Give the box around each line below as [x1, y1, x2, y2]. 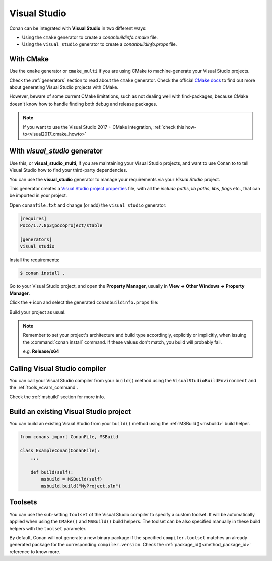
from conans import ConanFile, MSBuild [20, 434, 118, 439]
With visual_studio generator [9, 146, 103, 155]
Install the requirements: [9, 257, 60, 263]
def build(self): [30, 469, 74, 475]
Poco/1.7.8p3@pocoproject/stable [20, 223, 103, 228]
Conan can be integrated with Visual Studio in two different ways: [9, 25, 147, 31]
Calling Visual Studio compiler [9, 364, 106, 373]
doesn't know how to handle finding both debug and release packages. [9, 100, 157, 107]
